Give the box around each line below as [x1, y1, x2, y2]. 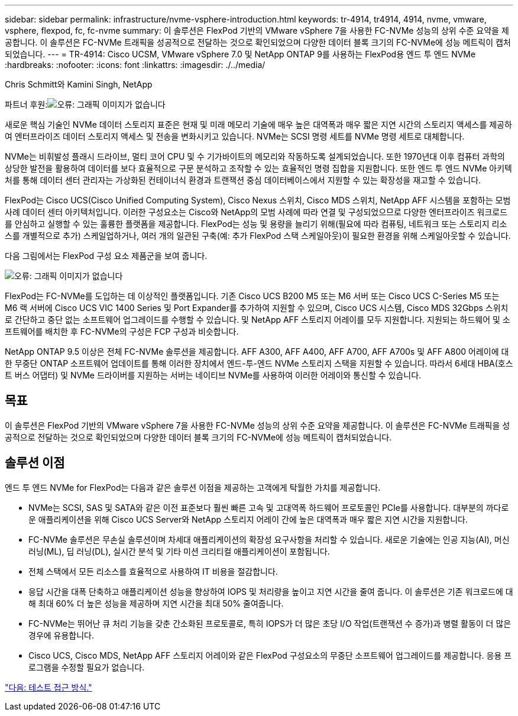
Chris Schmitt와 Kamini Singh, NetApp [5, 79, 153, 89]
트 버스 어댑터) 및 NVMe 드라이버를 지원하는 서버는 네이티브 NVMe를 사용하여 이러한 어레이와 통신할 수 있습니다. [5, 370, 422, 380]
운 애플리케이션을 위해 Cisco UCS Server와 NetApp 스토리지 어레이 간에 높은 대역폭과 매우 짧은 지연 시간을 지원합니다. [28, 514, 468, 524]
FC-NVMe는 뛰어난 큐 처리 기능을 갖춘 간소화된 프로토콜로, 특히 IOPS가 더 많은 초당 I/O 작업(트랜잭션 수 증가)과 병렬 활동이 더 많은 [28, 618, 511, 628]
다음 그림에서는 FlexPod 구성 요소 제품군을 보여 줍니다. [5, 251, 208, 261]
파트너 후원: [5, 99, 48, 109]
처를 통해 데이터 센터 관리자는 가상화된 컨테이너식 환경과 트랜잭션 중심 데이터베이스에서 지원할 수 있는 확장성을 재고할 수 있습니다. [5, 175, 481, 185]
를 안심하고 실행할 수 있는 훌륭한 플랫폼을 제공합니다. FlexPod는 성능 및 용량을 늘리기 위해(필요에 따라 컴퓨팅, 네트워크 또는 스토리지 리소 [5, 219, 507, 229]
